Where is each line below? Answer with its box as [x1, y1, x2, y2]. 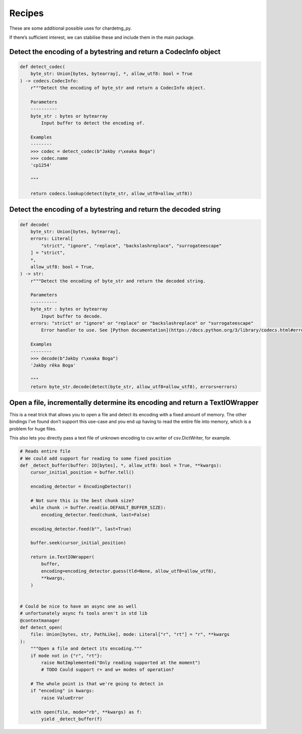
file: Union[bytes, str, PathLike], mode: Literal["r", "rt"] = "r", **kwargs [30, 632, 230, 637]
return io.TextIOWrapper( [30, 554, 95, 560]
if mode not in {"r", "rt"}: [30, 652, 103, 658]
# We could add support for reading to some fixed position [20, 456, 172, 461]
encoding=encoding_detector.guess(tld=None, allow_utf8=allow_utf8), [41, 568, 216, 574]
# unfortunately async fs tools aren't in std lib [20, 611, 148, 616]
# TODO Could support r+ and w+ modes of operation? [41, 667, 174, 673]
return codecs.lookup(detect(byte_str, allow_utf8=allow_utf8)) [30, 190, 193, 196]
